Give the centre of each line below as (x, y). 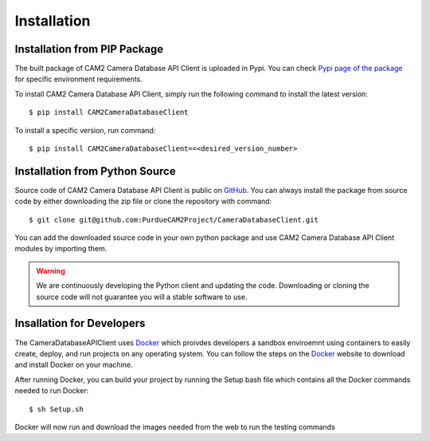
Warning (51, 270)
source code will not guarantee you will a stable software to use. (142, 297)
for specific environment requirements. (79, 79)
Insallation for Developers (80, 323)
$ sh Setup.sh (56, 409)
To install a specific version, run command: (85, 130)
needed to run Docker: (52, 391)
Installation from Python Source (95, 171)
